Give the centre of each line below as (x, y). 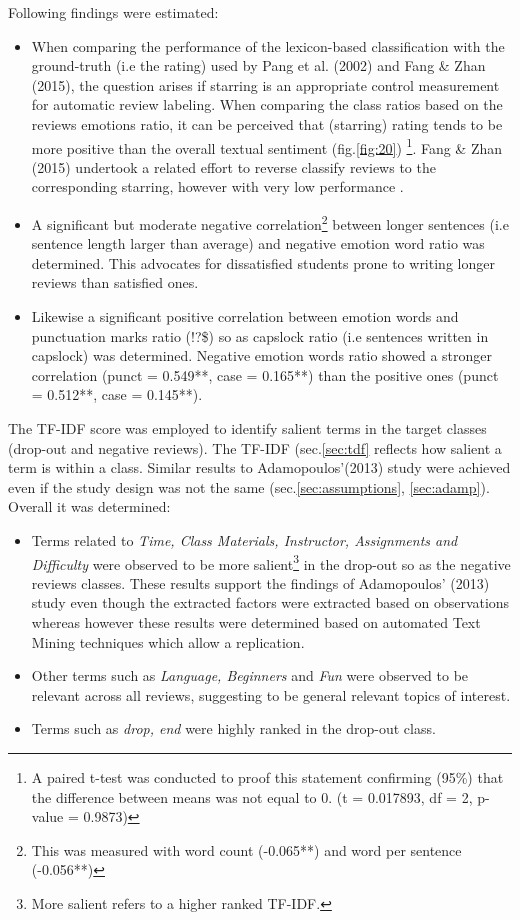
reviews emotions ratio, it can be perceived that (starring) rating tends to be (267, 123)
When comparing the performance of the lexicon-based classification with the (268, 45)
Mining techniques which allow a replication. (168, 641)
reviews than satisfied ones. (115, 282)
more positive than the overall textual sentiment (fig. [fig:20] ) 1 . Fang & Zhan (267, 146)
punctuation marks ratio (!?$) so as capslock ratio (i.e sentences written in (260, 335)
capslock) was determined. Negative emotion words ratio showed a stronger (261, 355)
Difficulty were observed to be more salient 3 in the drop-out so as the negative (271, 562)
